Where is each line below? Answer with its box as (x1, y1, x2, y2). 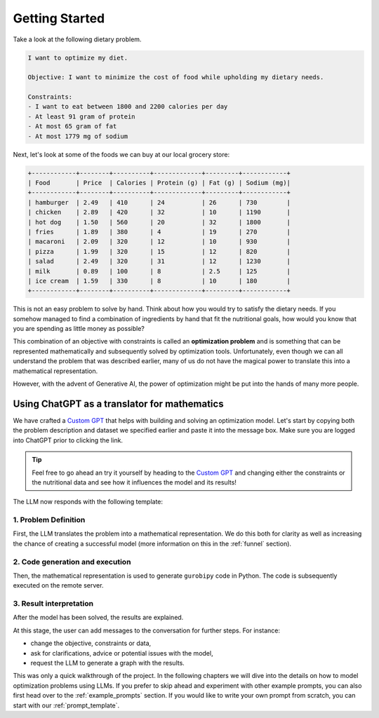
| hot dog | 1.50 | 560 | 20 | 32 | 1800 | (27, 218, 291, 226)
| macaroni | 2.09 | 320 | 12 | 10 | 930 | (27, 238, 291, 245)
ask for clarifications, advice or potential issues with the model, (30, 649, 213, 657)
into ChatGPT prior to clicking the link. (13, 435, 123, 445)
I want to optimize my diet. (27, 53, 128, 62)
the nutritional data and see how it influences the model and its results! (32, 477, 237, 487)
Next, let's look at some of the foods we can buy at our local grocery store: (13, 150, 230, 158)
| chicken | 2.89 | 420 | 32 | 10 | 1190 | (27, 208, 291, 217)
